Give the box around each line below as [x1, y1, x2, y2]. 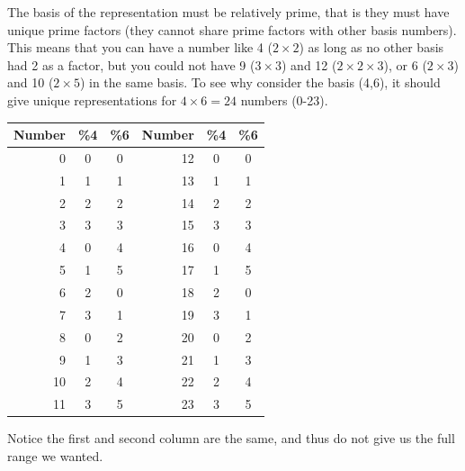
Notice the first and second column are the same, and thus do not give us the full [7, 429, 455, 448]
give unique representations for [7, 90, 177, 109]
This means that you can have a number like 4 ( [7, 38, 273, 57]
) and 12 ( [282, 55, 337, 74]
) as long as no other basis [299, 38, 444, 57]
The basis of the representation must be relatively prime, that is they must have [7, 3, 450, 21]
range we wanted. [7, 446, 103, 465]
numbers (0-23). [240, 90, 328, 109]
